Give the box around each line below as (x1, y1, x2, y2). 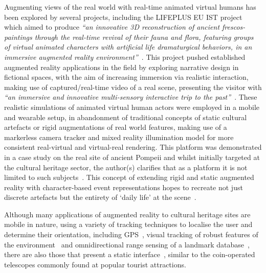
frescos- (222, 21, 246, 32)
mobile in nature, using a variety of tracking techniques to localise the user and (4, 219, 253, 230)
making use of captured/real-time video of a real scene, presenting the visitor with (4, 81, 262, 92)
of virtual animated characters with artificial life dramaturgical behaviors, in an (4, 41, 252, 52)
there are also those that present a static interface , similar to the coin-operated (4, 249, 255, 260)
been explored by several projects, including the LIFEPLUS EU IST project (4, 11, 242, 22)
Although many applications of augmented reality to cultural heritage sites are (4, 209, 251, 219)
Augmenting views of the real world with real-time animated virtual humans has (4, 2, 256, 12)
